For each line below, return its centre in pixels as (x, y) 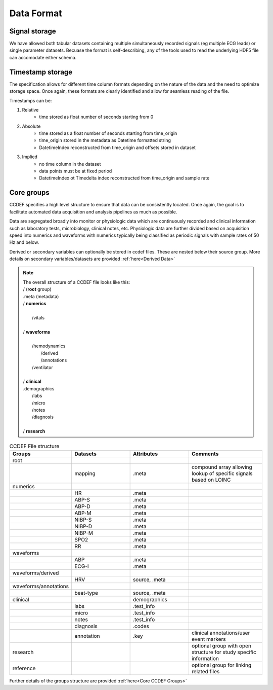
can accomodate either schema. (43, 57)
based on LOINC (211, 480)
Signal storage (33, 31)
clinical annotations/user (221, 633)
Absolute (31, 126)
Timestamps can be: (31, 100)
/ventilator (42, 367)
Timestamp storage (41, 72)
